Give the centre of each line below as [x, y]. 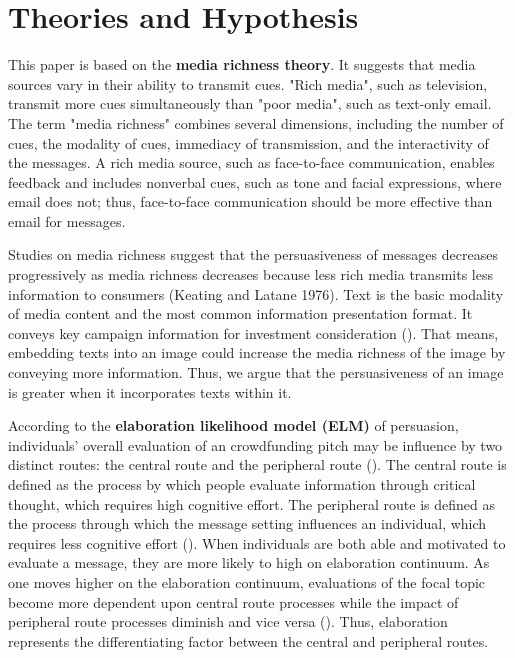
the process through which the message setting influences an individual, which [247, 523]
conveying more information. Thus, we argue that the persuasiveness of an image [256, 372]
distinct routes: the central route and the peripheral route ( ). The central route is [257, 464]
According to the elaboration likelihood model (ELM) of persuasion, [233, 425]
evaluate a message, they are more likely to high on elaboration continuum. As [249, 562]
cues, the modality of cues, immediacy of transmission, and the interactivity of [248, 142]
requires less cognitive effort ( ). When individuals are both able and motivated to [257, 542]
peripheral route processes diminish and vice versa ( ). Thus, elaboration [228, 621]
